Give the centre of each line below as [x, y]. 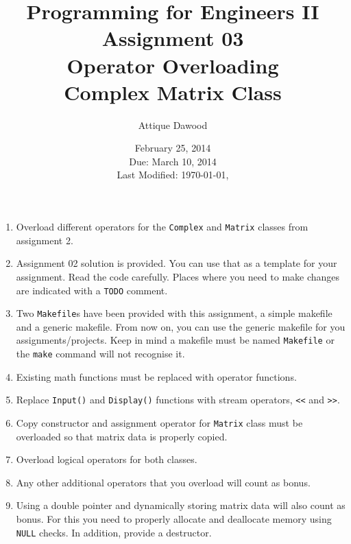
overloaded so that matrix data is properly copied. [122, 436]
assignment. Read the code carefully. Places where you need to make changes [178, 276]
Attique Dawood [173, 125]
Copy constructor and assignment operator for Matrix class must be [159, 422]
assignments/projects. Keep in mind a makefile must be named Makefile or [175, 340]
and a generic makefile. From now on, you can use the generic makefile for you [181, 326]
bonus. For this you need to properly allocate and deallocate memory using [174, 519]
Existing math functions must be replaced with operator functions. [156, 376]
